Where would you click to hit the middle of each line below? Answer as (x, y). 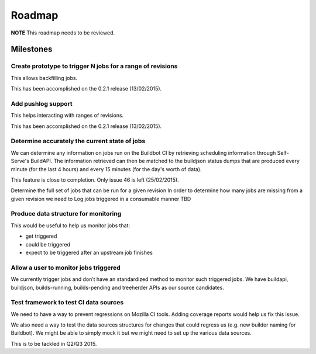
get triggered (41, 236)
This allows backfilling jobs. (44, 78)
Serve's (20, 161)
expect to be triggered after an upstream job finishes (89, 253)
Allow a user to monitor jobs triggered (66, 268)
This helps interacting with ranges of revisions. (67, 115)
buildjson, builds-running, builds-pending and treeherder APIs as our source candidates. (118, 287)
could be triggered (48, 244)
